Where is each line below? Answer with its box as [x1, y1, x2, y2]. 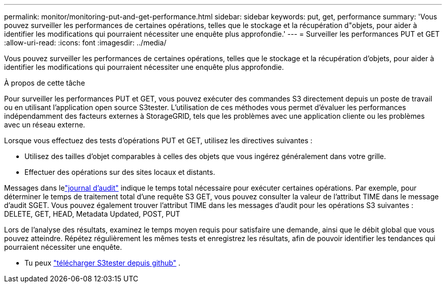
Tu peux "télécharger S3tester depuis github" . [24, 258, 181, 267]
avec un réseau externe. [4, 120, 86, 129]
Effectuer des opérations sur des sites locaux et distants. [24, 168, 215, 176]
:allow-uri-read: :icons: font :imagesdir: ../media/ [4, 38, 166, 47]
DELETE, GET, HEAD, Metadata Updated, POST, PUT [4, 210, 180, 218]
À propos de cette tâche [4, 79, 85, 87]
